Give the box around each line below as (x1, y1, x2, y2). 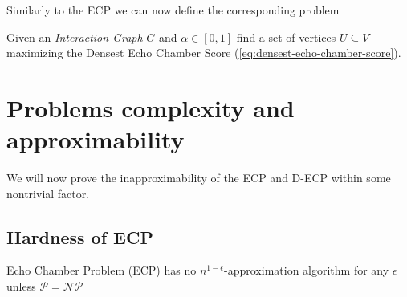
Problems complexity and (6, 91, 295, 124)
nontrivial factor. (6, 185, 90, 201)
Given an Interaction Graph (6, 28, 143, 45)
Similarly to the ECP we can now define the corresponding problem (6, 2, 340, 18)
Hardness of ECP (6, 224, 153, 249)
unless (6, 278, 36, 295)
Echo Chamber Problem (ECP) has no (6, 262, 197, 279)
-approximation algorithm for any (224, 262, 389, 279)
